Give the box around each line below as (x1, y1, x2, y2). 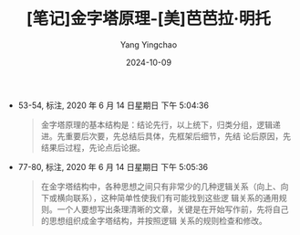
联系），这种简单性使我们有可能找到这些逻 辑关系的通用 (72, 192, 280, 203)
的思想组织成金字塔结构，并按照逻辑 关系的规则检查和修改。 (40, 215, 267, 226)
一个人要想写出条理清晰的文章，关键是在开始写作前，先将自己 (57, 203, 289, 215)
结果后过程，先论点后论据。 (40, 142, 146, 153)
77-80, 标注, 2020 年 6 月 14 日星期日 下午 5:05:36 (17, 161, 208, 172)
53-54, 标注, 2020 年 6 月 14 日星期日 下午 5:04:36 (17, 100, 210, 111)
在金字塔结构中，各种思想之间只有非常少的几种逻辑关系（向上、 (40, 180, 281, 192)
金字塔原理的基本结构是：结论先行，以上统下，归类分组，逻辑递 (40, 119, 281, 130)
